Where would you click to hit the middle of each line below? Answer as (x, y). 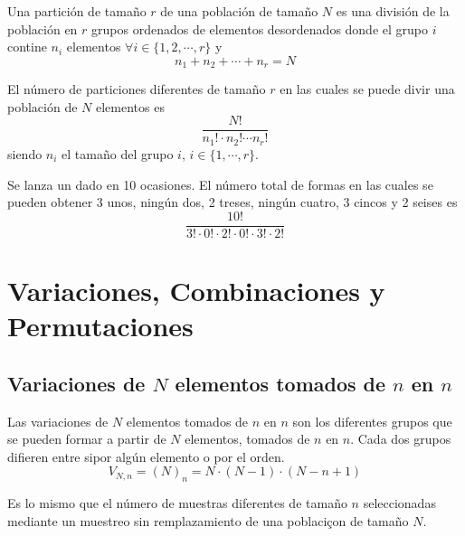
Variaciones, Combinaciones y (196, 290)
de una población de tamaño (239, 11)
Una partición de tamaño (77, 11)
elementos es (130, 106)
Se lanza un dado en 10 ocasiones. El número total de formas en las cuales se (220, 184)
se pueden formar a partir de (87, 439)
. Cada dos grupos (401, 439)
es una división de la (393, 11)
